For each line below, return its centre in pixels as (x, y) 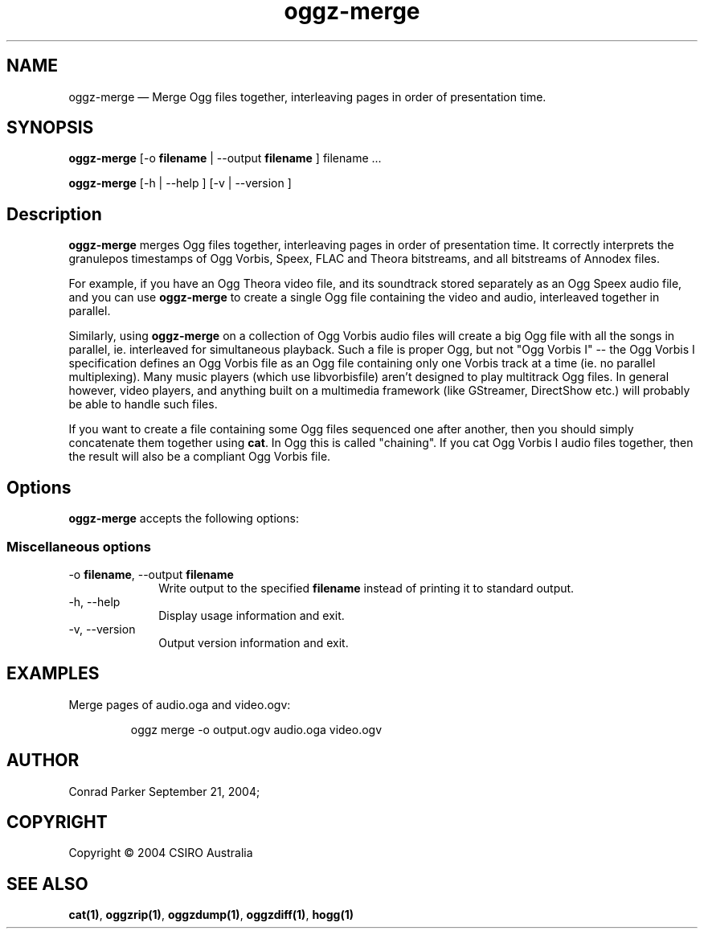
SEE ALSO (47, 884)
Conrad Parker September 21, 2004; (164, 791)
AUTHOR (43, 761)
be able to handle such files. (143, 404)
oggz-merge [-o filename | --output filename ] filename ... (225, 158)
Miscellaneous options (79, 546)
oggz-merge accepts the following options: (184, 519)
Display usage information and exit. (252, 615)
